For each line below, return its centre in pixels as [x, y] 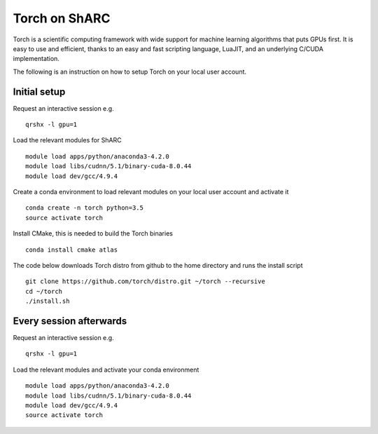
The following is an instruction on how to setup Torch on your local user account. [130, 72]
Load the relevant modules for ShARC [67, 140]
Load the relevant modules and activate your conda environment [106, 369]
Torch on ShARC [62, 18]
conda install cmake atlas [72, 250]
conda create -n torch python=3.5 [84, 208]
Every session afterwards [70, 321]
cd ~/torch [44, 291]
